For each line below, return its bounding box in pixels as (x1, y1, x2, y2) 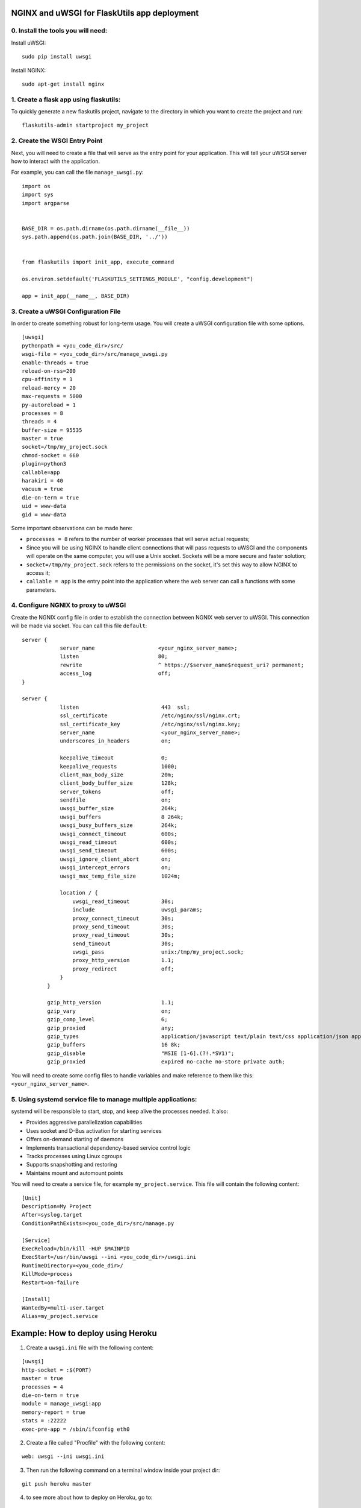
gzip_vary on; (47, 1007, 171, 1015)
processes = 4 (22, 1383, 63, 1390)
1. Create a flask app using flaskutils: (11, 95, 121, 104)
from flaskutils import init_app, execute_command (22, 259, 174, 265)
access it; (26, 569, 51, 576)
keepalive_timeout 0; (60, 755, 168, 761)
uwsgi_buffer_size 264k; (60, 805, 177, 812)
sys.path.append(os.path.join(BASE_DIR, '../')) (22, 233, 168, 241)
